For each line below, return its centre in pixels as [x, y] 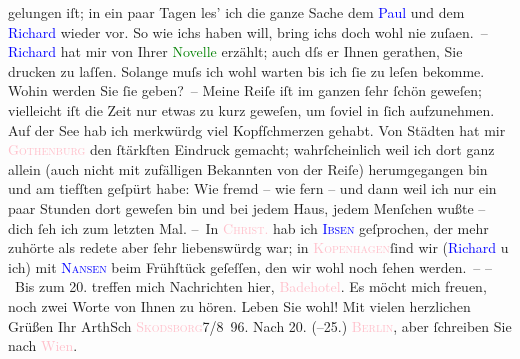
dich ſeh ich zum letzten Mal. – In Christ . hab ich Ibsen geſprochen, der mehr [248, 227]
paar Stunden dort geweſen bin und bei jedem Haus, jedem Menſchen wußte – [247, 207]
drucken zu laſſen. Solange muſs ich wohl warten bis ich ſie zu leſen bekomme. [246, 70]
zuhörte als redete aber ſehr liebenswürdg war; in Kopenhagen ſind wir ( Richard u [258, 247]
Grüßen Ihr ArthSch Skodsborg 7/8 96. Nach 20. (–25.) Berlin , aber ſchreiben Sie [260, 325]
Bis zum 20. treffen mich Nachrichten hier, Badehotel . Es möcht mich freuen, [250, 286]
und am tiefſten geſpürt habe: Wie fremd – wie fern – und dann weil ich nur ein [252, 188]
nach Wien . [43, 345]
